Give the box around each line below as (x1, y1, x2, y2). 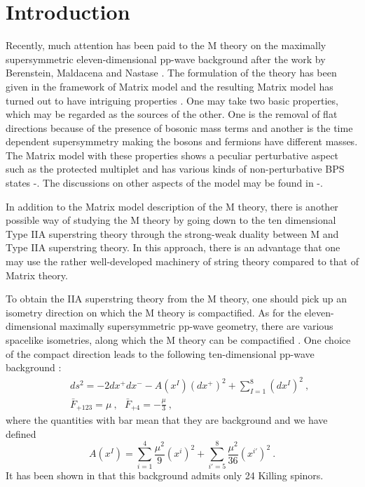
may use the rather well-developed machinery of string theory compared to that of (6, 254, 359, 269)
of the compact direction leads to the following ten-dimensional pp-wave (6, 346, 315, 361)
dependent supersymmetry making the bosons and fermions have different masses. (6, 134, 358, 149)
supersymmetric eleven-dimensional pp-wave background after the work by (6, 51, 326, 66)
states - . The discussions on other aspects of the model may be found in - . (6, 175, 323, 190)
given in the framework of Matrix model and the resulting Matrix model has (6, 79, 333, 93)
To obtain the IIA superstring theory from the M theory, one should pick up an (6, 291, 347, 306)
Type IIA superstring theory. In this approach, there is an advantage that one (6, 240, 340, 255)
